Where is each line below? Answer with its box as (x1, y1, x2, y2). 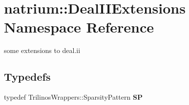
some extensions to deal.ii (4, 45, 81, 55)
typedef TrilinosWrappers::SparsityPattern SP (4, 92, 143, 102)
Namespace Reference (4, 17, 154, 37)
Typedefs (4, 69, 51, 84)
